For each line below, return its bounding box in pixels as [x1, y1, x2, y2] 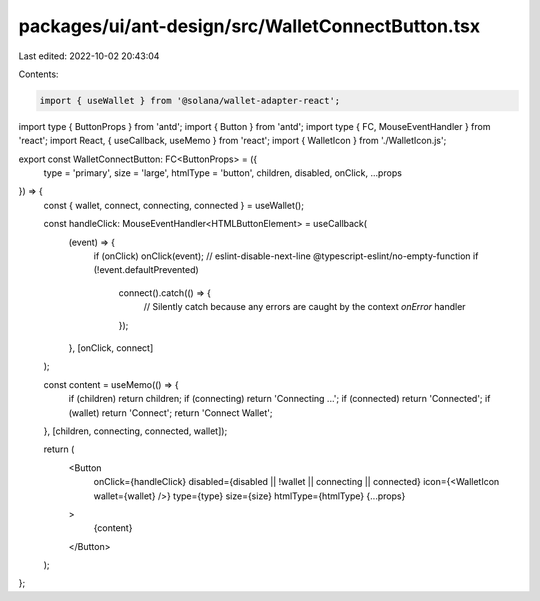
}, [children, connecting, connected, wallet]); [43, 425, 228, 437]
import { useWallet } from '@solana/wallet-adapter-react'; [39, 95, 341, 106]
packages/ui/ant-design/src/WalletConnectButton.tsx [18, 15, 480, 37]
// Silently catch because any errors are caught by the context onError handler [143, 301, 466, 313]
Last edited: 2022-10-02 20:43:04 [18, 50, 160, 62]
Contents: [18, 68, 59, 80]
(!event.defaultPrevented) [93, 264, 199, 276]
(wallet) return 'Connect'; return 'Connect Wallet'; [68, 406, 273, 419]
